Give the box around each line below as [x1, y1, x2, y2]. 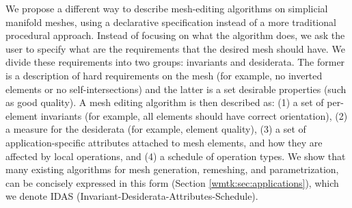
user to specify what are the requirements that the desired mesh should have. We [5, 41, 345, 55]
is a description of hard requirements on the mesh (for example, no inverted [5, 68, 323, 82]
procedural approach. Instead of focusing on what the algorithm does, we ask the [5, 28, 345, 42]
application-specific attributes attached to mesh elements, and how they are [5, 135, 323, 149]
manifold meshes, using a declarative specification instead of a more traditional [5, 14, 336, 29]
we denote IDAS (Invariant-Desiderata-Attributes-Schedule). [5, 189, 258, 203]
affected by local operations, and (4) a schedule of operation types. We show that [5, 148, 346, 163]
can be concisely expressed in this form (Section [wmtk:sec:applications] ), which [5, 175, 339, 190]
